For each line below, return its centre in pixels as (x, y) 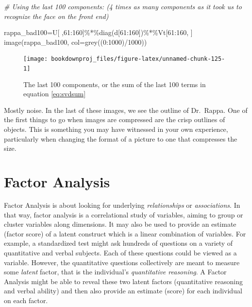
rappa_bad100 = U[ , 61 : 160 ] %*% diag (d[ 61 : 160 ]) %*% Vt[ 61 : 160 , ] (98, 32)
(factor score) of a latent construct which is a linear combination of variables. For (125, 233)
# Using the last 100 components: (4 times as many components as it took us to (123, 6)
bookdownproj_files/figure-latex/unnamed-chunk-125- (138, 59)
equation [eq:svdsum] (55, 94)
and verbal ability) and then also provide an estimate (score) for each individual (123, 291)
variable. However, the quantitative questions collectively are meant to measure (122, 262)
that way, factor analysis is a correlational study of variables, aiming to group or (124, 214)
